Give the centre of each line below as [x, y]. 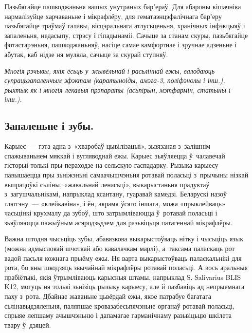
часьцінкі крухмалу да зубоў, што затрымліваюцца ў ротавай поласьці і [111, 213]
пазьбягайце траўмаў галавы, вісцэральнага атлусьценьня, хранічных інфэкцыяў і [125, 26]
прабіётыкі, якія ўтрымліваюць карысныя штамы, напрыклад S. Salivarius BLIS [123, 277]
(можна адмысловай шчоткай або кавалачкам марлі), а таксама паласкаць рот [120, 248]
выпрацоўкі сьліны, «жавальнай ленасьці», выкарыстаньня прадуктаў [107, 184]
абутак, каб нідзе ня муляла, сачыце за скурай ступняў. [86, 54]
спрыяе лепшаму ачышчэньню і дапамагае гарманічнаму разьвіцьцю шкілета [118, 315]
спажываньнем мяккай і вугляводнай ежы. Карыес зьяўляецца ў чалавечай [115, 155]
